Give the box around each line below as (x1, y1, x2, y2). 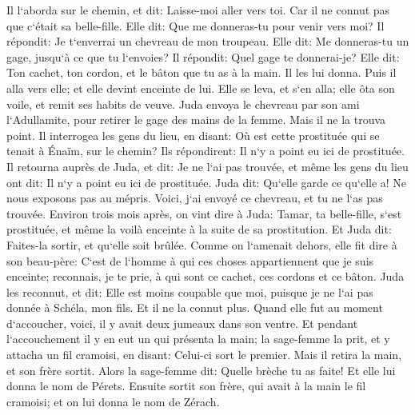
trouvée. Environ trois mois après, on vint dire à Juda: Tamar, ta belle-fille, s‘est (6, 205, 402, 221)
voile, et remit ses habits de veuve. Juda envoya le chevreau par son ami (6, 95, 360, 112)
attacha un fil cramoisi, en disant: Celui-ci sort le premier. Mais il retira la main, (6, 346, 402, 363)
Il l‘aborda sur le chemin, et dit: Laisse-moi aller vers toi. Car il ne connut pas (6, 2, 390, 18)
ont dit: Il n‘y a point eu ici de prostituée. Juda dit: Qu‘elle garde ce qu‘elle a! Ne (6, 174, 407, 190)
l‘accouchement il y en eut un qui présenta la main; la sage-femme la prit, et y (6, 330, 390, 347)
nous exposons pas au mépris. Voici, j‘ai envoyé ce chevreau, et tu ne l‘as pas (6, 190, 383, 206)
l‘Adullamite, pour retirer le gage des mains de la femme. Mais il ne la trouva (6, 111, 386, 128)
